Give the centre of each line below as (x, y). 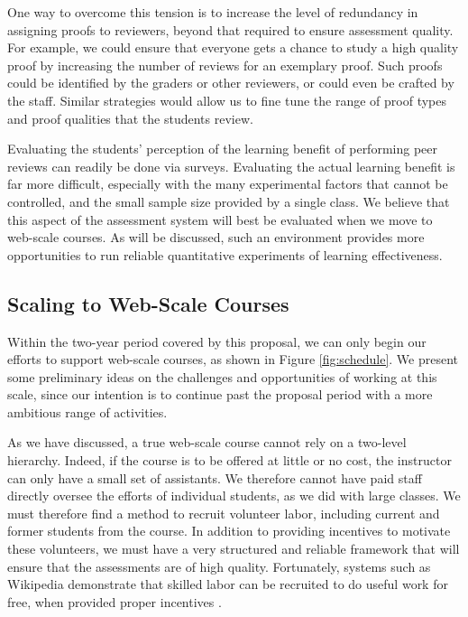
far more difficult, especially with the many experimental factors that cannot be (228, 184)
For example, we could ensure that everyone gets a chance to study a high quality (233, 47)
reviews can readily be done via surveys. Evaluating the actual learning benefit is (231, 166)
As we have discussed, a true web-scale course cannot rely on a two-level (207, 442)
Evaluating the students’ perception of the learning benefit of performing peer (222, 149)
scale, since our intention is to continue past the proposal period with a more (220, 394)
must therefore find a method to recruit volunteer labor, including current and (224, 513)
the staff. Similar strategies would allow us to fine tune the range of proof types (227, 100)
